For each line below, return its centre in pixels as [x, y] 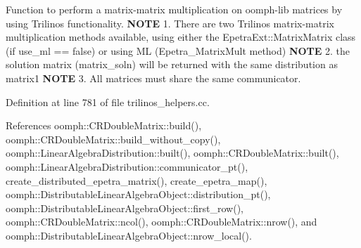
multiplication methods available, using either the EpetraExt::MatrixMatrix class [181, 37]
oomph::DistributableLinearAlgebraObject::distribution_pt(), [138, 194]
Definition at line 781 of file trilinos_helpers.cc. [108, 102]
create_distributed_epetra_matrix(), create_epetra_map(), [137, 180]
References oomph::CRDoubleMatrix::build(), [104, 125]
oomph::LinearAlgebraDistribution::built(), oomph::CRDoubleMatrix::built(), [172, 153]
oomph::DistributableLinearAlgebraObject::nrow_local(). [129, 235]
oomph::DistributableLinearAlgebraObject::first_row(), [125, 208]
